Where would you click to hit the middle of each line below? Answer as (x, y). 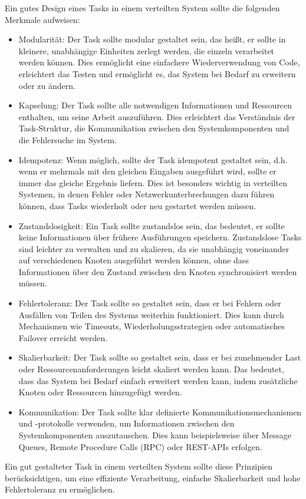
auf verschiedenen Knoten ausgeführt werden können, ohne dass (134, 260)
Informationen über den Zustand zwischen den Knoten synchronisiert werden (158, 271)
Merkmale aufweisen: (42, 19)
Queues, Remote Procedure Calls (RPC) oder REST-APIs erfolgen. (140, 446)
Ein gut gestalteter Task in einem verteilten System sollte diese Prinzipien (139, 466)
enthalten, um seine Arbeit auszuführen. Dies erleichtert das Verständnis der (157, 116)
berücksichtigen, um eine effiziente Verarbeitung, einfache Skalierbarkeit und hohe (153, 477)
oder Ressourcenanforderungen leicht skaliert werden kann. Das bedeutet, (151, 369)
